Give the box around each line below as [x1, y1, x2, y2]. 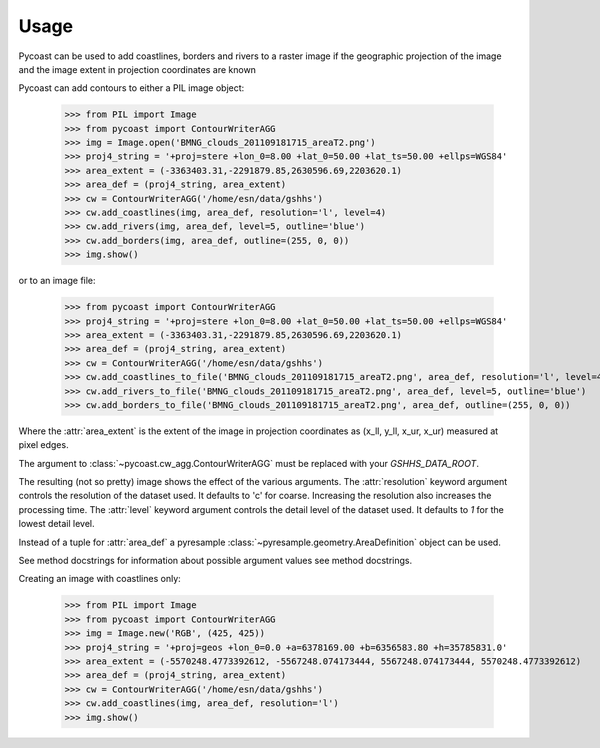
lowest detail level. [18, 518, 95, 530]
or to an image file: [18, 275, 96, 287]
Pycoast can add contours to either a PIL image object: [18, 82, 245, 94]
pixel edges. [18, 439, 69, 451]
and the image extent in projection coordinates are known [18, 63, 257, 75]
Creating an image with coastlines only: [18, 573, 182, 585]
